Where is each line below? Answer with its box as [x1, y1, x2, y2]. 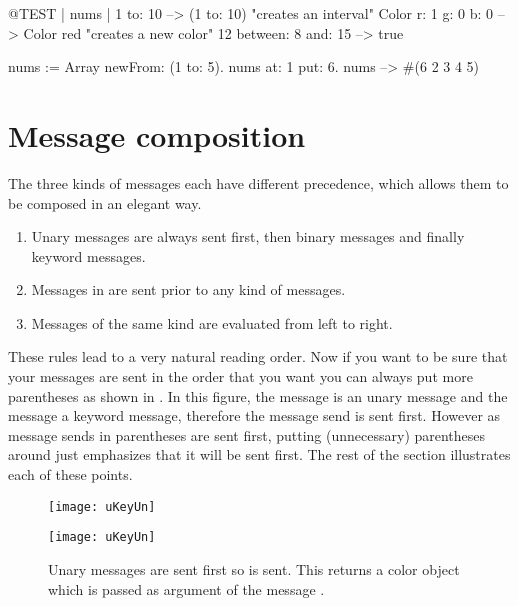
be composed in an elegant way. [8, 192, 202, 213]
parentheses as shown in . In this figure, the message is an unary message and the [8, 385, 508, 406]
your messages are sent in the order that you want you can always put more [8, 366, 473, 387]
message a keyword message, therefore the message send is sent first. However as [8, 405, 501, 426]
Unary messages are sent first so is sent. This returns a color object [48, 558, 460, 579]
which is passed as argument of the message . [48, 578, 325, 599]
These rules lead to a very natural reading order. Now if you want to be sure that [8, 346, 508, 367]
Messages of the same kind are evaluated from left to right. [31, 312, 393, 333]
